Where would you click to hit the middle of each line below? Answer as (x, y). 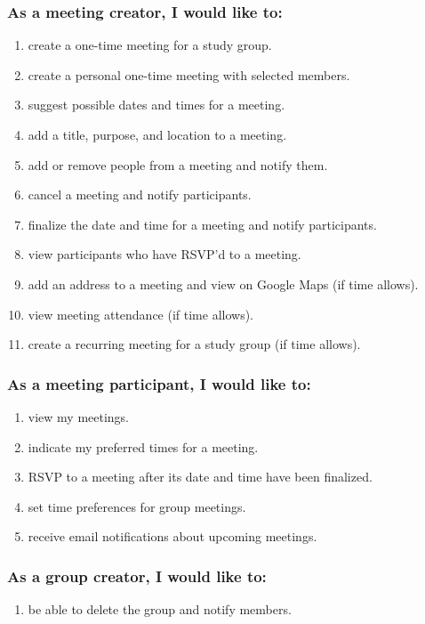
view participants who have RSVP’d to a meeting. (164, 254)
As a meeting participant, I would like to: (159, 383)
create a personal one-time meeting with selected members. (189, 74)
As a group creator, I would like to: (137, 575)
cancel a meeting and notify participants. (140, 194)
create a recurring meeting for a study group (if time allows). (194, 344)
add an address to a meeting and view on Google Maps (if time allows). (223, 284)
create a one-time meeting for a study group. (150, 45)
